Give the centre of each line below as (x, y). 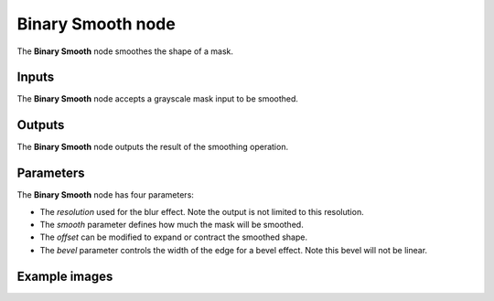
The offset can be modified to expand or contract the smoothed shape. (174, 237)
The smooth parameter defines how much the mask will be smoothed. (172, 225)
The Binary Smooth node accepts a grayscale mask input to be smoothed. (158, 99)
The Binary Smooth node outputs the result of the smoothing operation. (152, 147)
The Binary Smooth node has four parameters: (105, 195)
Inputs (36, 77)
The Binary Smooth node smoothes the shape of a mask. (125, 51)
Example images (65, 276)
